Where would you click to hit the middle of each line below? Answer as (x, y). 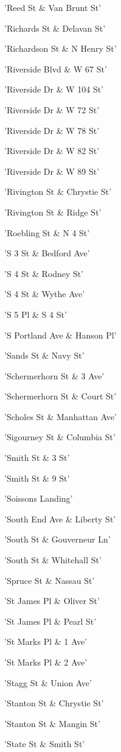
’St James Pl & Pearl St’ (50, 621)
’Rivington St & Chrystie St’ (58, 192)
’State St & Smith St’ (45, 744)
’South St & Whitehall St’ (53, 560)
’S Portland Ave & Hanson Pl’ (60, 335)
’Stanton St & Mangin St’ (52, 723)
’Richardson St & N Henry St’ (60, 48)
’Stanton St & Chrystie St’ (54, 703)
